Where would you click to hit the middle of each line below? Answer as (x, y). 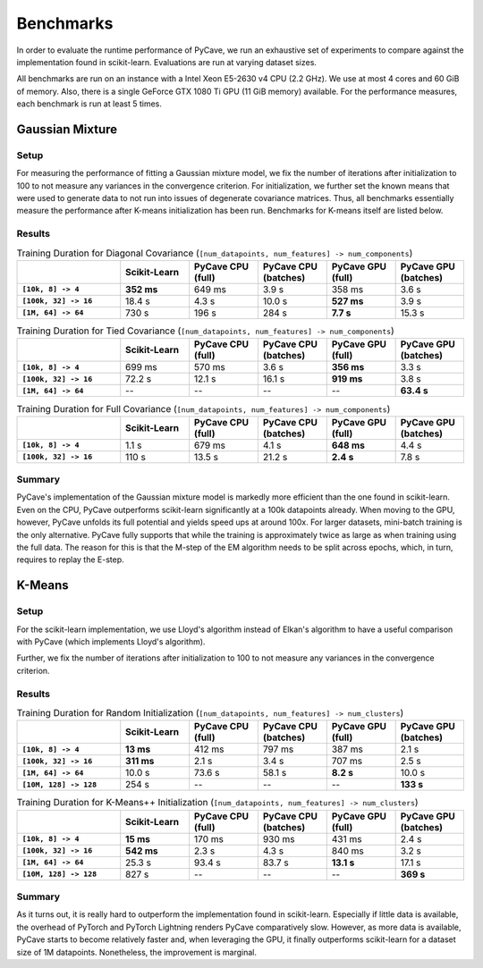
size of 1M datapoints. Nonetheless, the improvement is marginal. (137, 952)
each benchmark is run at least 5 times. (89, 104)
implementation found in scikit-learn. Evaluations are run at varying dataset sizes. (167, 62)
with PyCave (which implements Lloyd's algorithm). (111, 641)
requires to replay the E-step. (70, 560)
